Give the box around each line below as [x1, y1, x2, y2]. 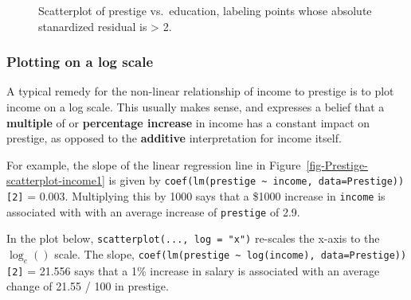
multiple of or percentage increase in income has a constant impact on [6, 114, 370, 131]
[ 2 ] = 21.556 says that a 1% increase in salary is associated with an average [6, 262, 380, 279]
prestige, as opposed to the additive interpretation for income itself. [6, 130, 342, 146]
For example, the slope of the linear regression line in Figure [6, 156, 301, 173]
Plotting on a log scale [6, 52, 154, 72]
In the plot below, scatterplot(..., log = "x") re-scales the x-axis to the [6, 230, 380, 247]
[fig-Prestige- [306, 156, 368, 173]
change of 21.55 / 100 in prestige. [6, 278, 169, 294]
